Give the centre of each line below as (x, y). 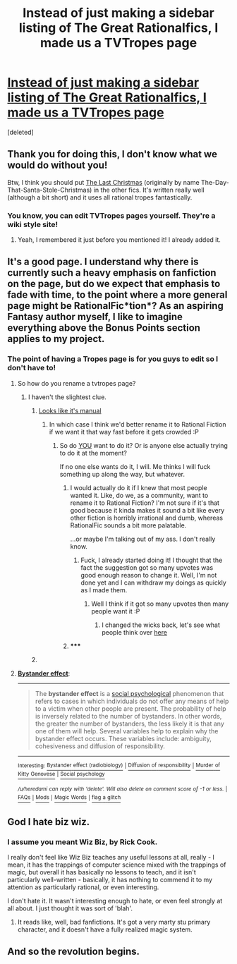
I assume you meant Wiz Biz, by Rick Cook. (83, 842)
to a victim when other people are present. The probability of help (130, 708)
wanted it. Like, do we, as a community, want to (139, 495)
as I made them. (104, 590)
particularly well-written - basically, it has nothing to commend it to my (110, 880)
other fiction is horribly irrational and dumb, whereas (147, 518)
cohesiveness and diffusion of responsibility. (100, 746)
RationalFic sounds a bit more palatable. (128, 525)
